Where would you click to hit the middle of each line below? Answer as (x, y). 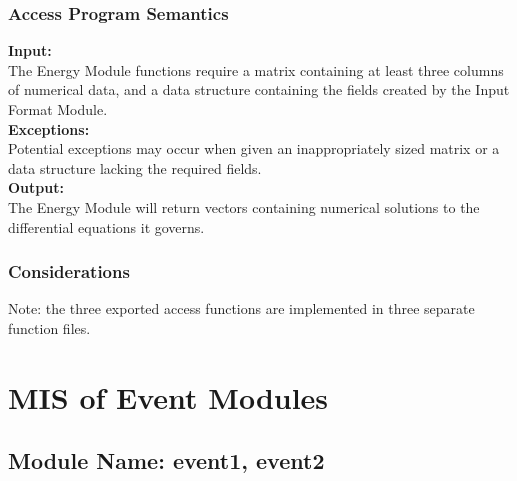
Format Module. (58, 109)
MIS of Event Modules (168, 396)
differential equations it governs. (106, 226)
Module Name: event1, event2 (166, 460)
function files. (49, 327)
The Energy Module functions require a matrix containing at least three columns (256, 69)
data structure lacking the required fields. (135, 167)
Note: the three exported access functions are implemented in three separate (241, 308)
